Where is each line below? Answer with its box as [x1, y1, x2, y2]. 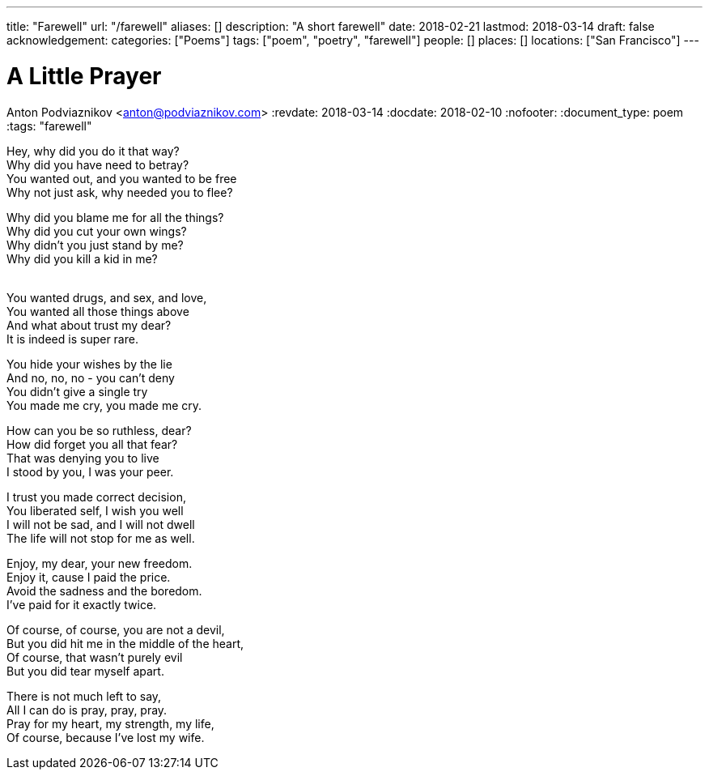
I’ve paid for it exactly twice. [6, 597, 157, 612]
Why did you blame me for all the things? [6, 210, 224, 224]
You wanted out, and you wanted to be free [6, 171, 237, 185]
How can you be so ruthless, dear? [6, 423, 192, 437]
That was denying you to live [6, 450, 159, 465]
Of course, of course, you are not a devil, [6, 622, 225, 637]
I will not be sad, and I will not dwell [6, 517, 195, 531]
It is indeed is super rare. [6, 331, 138, 346]
